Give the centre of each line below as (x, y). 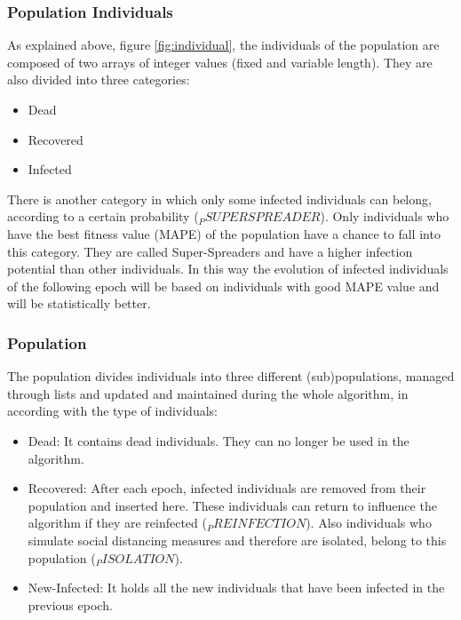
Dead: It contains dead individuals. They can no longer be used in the (219, 440)
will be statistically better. (79, 303)
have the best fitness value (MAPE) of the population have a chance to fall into (224, 233)
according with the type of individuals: (112, 411)
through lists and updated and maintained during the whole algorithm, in (208, 393)
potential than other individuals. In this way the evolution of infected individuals (228, 269)
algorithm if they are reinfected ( (117, 523)
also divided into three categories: (99, 79)
